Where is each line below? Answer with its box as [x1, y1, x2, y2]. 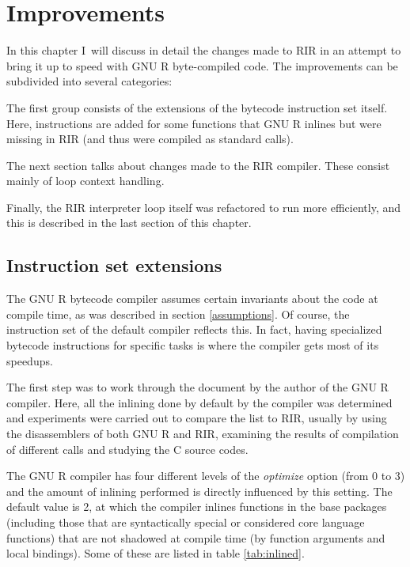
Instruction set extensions [6, 253, 222, 278]
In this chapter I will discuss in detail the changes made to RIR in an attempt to [6, 42, 401, 59]
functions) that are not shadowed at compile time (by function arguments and [6, 529, 385, 546]
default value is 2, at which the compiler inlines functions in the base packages [6, 498, 387, 515]
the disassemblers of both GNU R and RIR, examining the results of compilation [6, 425, 399, 442]
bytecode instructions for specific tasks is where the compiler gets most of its [6, 337, 379, 353]
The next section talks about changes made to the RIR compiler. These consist [6, 157, 390, 173]
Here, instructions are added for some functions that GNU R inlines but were [6, 115, 382, 131]
